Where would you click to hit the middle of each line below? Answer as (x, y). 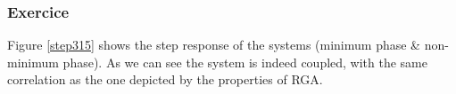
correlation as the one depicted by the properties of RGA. (165, 79)
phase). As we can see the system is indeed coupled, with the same (245, 62)
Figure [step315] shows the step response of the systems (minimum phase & (214, 45)
